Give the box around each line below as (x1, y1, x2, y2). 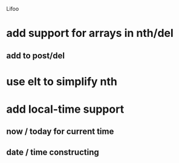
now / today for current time (6, 127, 114, 137)
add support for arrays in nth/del (6, 27, 174, 40)
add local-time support (6, 102, 125, 116)
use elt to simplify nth (6, 75, 118, 88)
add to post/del (6, 50, 65, 61)
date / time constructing (6, 147, 100, 157)
